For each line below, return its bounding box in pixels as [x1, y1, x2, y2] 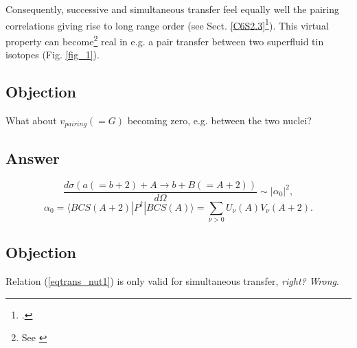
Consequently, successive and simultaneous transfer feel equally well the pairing [5, 2, 339, 16]
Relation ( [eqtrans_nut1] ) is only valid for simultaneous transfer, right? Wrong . [5, 274, 339, 288]
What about [5, 113, 57, 127]
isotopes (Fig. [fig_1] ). [5, 47, 100, 62]
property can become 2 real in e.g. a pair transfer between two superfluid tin [5, 32, 324, 48]
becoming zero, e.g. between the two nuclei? [127, 113, 312, 127]
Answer [5, 147, 60, 168]
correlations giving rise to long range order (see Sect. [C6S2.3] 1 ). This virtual [5, 16, 329, 32]
